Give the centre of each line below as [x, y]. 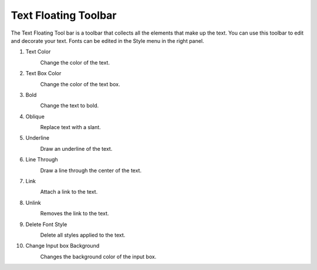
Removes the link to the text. [75, 214]
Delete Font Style [46, 224]
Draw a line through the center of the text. [91, 170]
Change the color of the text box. [80, 84]
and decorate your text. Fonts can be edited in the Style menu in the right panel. [107, 41]
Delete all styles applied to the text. [83, 235]
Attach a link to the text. [69, 192]
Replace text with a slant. [70, 127]
